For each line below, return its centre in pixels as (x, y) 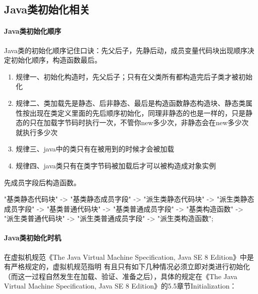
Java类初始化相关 (47, 9)
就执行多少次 (37, 132)
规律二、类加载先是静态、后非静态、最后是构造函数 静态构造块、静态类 (130, 103)
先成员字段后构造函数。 (42, 182)
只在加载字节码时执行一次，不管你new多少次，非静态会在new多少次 (139, 122)
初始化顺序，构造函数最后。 (56, 60)
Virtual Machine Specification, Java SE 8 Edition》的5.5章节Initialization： (120, 286)
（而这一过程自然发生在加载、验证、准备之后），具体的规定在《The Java (121, 276)
